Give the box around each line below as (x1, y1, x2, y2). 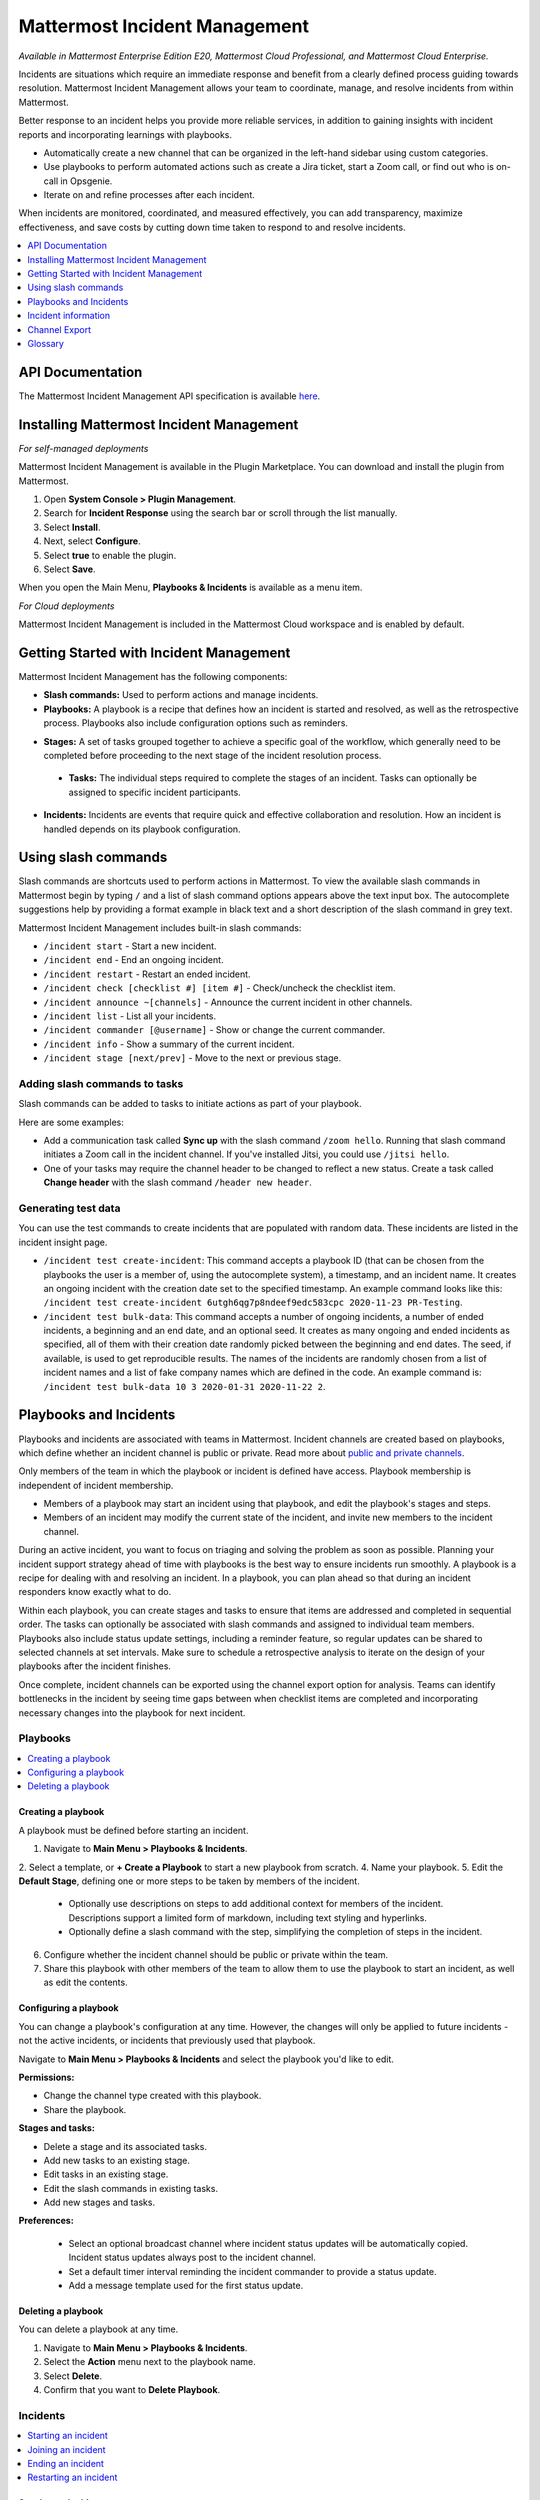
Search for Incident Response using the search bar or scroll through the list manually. (43, 507, 398, 519)
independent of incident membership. (18, 1479, 174, 1491)
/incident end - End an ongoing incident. (43, 954, 224, 966)
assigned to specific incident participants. (68, 786, 242, 798)
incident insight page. (18, 1236, 108, 1248)
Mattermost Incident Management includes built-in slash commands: (18, 921, 302, 934)
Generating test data (18, 1201, 121, 1215)
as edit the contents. (43, 1976, 129, 1989)
